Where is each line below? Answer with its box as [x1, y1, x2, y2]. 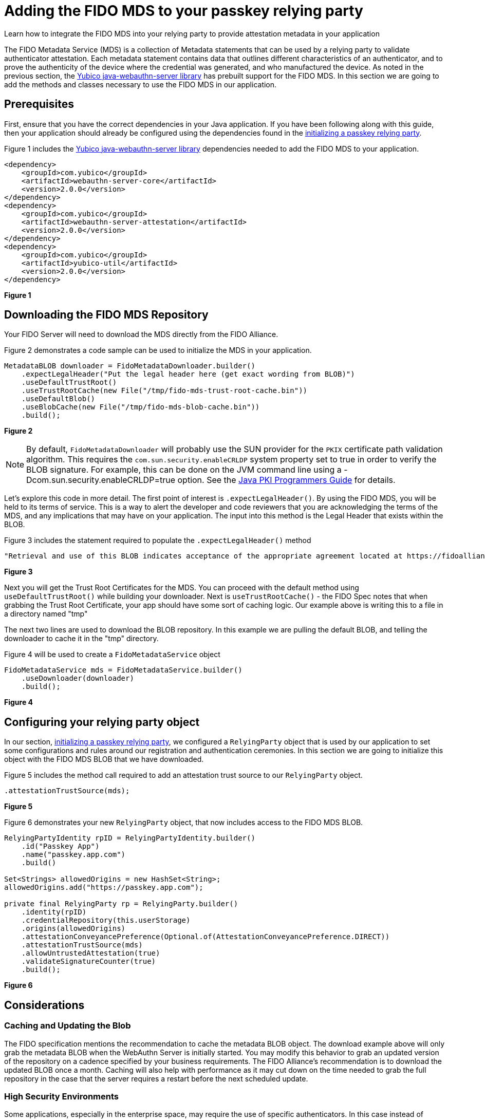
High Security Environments [4, 1091, 119, 1102]
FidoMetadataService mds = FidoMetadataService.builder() [4, 666, 242, 675]
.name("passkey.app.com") [21, 850, 126, 859]
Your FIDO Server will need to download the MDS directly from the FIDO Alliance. [4, 330, 278, 339]
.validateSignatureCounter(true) [21, 957, 156, 966]
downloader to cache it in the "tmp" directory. [4, 634, 159, 643]
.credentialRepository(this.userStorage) [21, 916, 191, 925]
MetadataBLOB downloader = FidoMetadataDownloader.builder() [4, 362, 255, 370]
